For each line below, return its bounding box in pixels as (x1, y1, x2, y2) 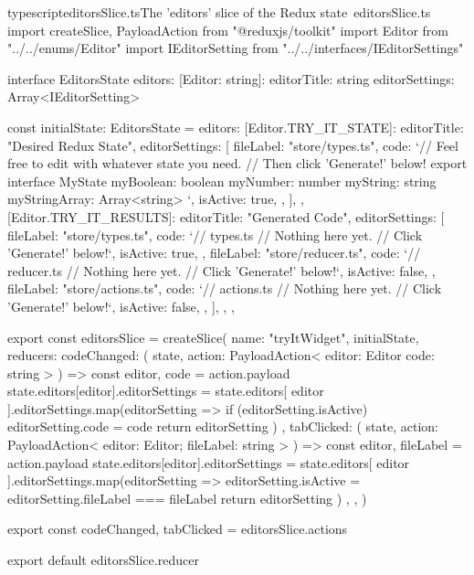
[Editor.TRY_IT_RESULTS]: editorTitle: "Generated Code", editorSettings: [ (7, 207, 445, 226)
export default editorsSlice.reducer (7, 550, 199, 570)
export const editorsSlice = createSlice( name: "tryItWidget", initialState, (7, 327, 419, 346)
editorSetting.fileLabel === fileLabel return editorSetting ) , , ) (7, 488, 367, 507)
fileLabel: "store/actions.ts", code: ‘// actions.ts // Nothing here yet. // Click (7, 279, 442, 298)
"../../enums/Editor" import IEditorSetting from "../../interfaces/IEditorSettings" (7, 38, 464, 58)
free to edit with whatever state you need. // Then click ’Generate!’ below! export (7, 154, 468, 173)
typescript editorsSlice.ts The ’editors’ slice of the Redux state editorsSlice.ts (7, 3, 431, 21)
